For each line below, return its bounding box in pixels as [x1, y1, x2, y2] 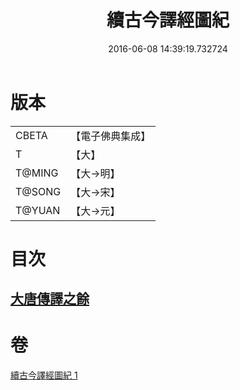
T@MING [15, 166, 59, 180]
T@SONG [15, 184, 62, 198]
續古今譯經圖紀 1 [10, 369, 78, 381]
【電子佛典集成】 [70, 129, 152, 143]
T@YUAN [15, 203, 61, 217]
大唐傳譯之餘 [10, 291, 90, 308]
